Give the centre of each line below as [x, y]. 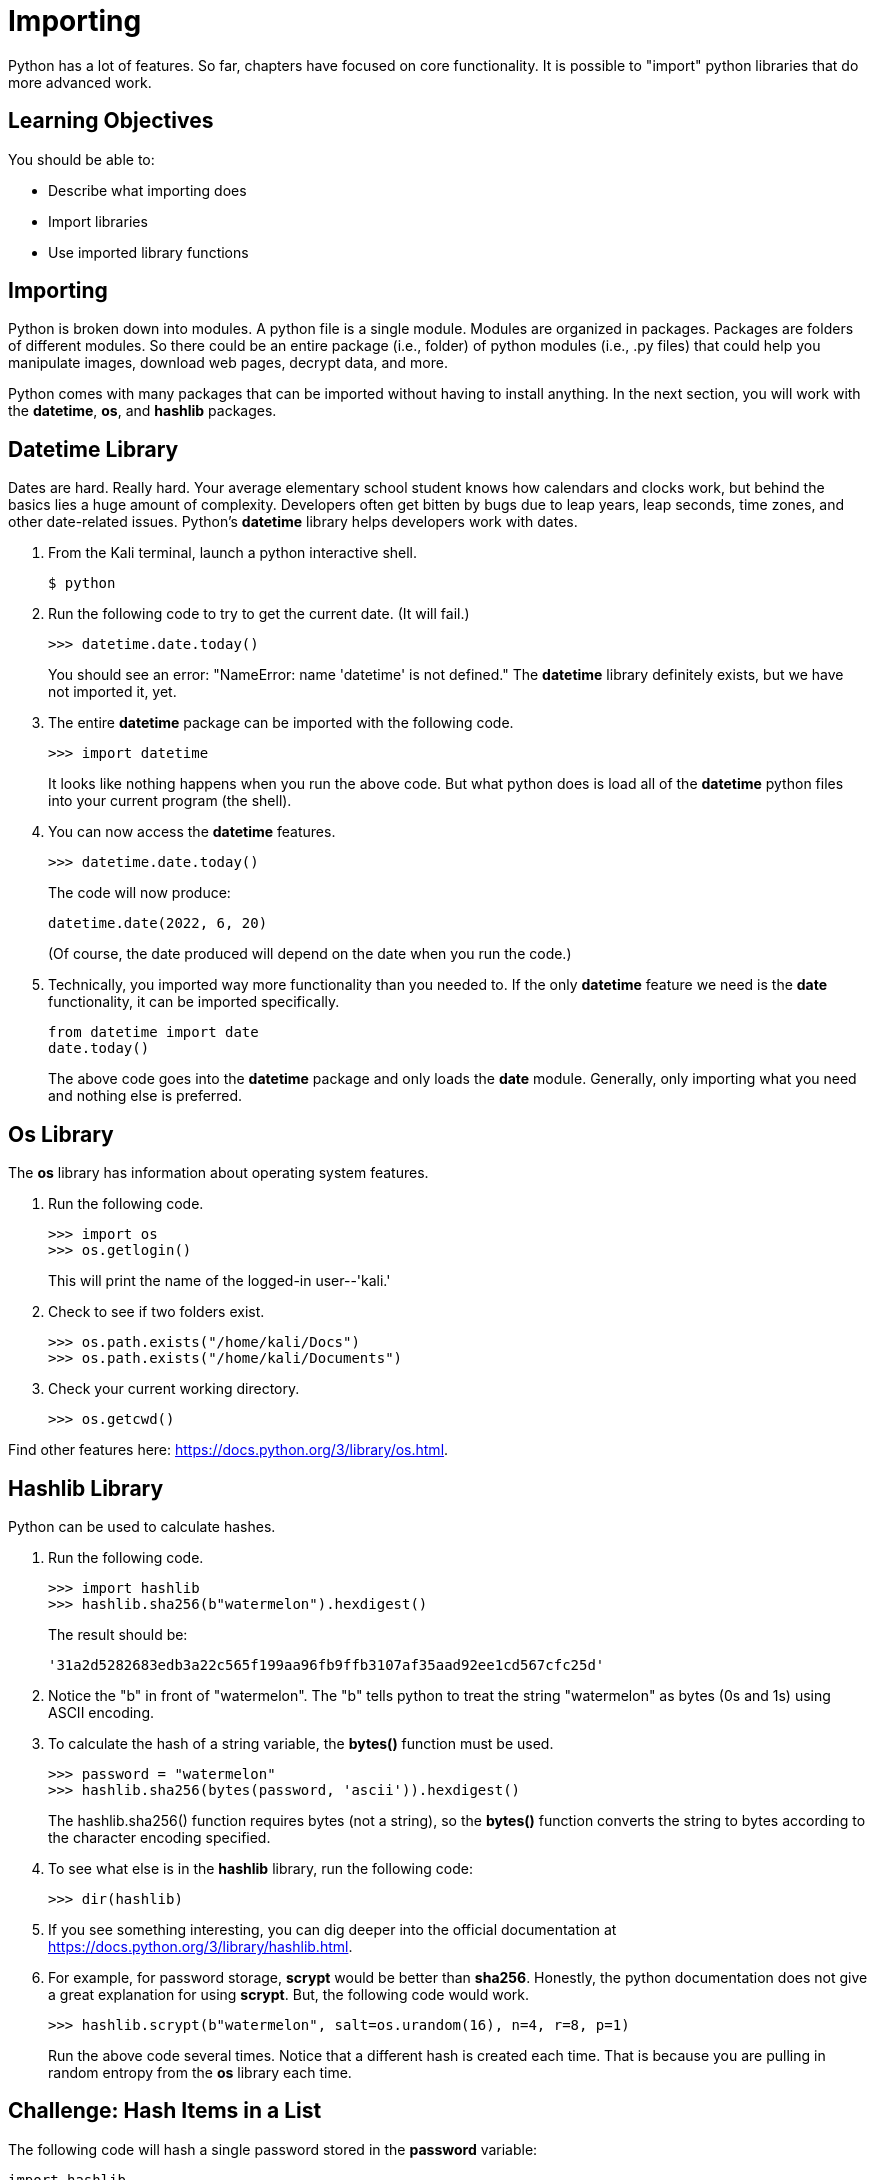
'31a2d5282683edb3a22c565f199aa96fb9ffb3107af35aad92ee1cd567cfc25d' [326, 1664]
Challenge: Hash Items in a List [165, 2111]
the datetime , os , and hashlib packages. [142, 411]
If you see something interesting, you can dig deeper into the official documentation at [332, 1929]
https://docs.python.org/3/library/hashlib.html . [200, 1946]
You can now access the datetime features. [192, 832]
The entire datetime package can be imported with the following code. [281, 723]
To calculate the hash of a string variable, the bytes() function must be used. [301, 1743]
